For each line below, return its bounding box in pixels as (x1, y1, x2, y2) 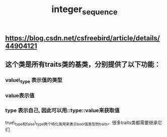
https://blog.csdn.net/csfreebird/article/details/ (5, 34, 160, 42)
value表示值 (5, 92, 35, 99)
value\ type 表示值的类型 (5, 77, 63, 84)
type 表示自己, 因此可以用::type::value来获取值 (5, 107, 120, 114)
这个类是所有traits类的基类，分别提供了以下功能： (5, 60, 161, 69)
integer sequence (51, 4, 118, 17)
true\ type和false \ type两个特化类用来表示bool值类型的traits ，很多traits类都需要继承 (5, 119, 158, 127)
